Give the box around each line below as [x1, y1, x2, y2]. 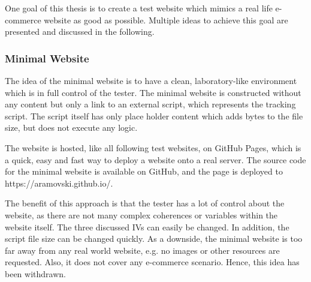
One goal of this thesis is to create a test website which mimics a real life [5, 2, 273, 14]
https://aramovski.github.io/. [5, 176, 113, 189]
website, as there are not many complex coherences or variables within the [5, 208, 278, 221]
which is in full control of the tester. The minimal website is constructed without [5, 86, 301, 98]
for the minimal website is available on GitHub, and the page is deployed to [5, 165, 283, 178]
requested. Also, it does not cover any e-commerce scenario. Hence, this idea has [5, 256, 300, 268]
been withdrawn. [5, 267, 66, 280]
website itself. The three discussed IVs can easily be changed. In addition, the [5, 220, 289, 233]
